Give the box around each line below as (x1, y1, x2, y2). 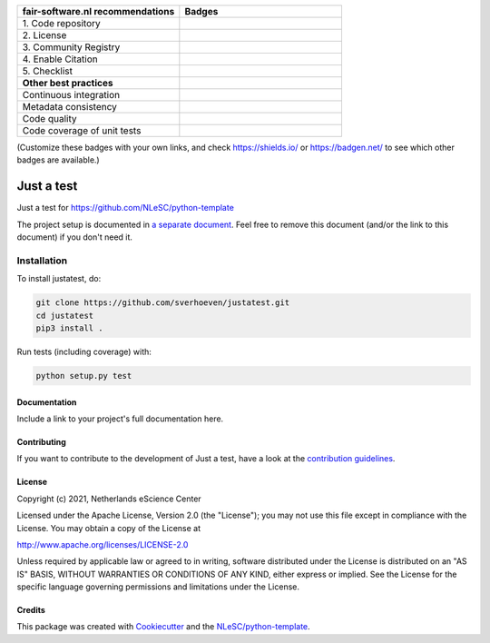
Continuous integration (22, 89, 121, 101)
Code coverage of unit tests (22, 124, 142, 136)
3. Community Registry (22, 41, 121, 54)
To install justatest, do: (16, 273, 102, 284)
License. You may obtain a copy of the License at (16, 522, 201, 533)
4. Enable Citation (22, 53, 99, 65)
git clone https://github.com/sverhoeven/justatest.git (35, 298, 290, 308)
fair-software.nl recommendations (22, 5, 175, 17)
